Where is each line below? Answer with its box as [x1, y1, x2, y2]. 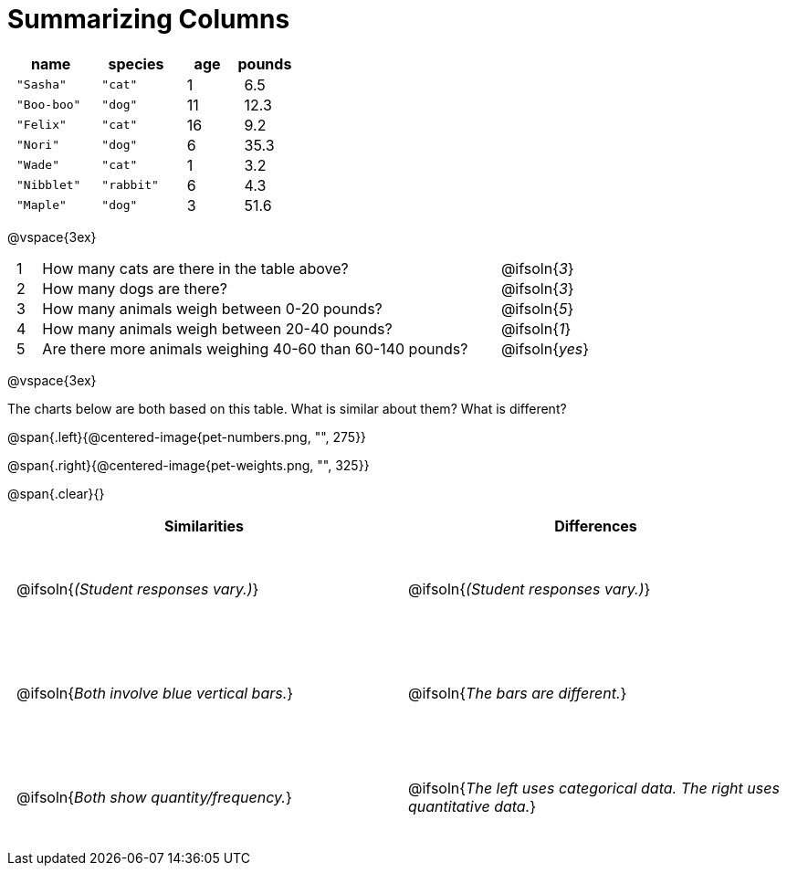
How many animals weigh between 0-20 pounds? [42, 299, 383, 318]
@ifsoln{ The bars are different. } [408, 683, 627, 702]
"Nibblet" [16, 178, 81, 193]
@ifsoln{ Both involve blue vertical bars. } [16, 683, 294, 702]
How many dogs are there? [42, 279, 227, 298]
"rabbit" [101, 178, 159, 193]
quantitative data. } [408, 796, 537, 815]
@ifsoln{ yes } [500, 339, 590, 358]
